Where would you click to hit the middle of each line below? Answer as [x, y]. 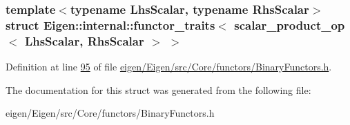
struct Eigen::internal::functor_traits [110, 25]
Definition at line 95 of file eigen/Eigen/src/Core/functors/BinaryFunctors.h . [169, 67]
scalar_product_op [290, 25]
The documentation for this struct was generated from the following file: [158, 89]
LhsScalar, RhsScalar [84, 40]
